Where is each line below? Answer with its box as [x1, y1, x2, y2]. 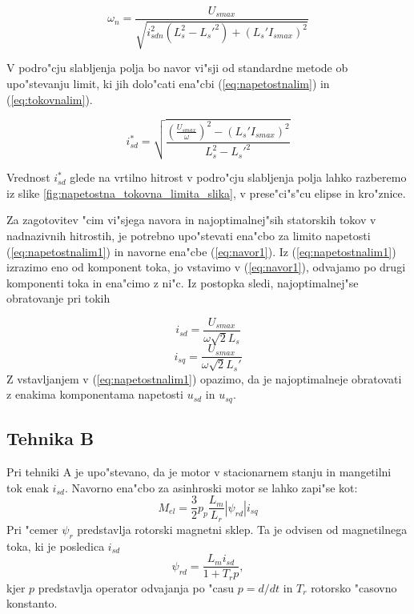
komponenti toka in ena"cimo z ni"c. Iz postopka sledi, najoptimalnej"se [6, 274, 359, 291]
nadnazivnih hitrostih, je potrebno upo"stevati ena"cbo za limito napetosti [6, 227, 371, 244]
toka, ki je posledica [6, 537, 105, 554]
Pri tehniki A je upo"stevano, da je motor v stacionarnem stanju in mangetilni [6, 464, 392, 480]
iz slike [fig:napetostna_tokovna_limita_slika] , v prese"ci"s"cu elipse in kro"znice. [6, 184, 406, 201]
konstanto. [6, 595, 58, 612]
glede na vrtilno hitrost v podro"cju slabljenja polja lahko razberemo [70, 169, 407, 186]
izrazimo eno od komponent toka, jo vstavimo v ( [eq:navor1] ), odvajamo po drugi [6, 259, 406, 275]
